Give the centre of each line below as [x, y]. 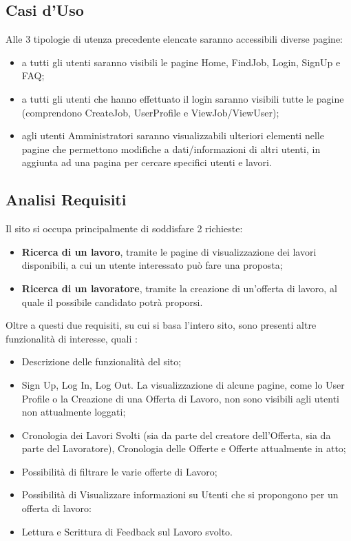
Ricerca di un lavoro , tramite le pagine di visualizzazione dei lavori [169, 251]
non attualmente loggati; [74, 412]
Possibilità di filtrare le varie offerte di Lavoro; [119, 471]
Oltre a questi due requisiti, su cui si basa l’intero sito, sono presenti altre [161, 325]
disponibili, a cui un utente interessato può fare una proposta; [152, 265]
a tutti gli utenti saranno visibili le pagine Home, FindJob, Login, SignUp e [181, 62]
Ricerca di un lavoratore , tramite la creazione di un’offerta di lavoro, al [179, 288]
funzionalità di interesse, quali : [72, 338]
